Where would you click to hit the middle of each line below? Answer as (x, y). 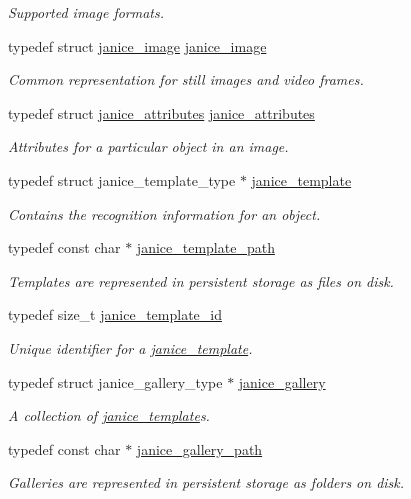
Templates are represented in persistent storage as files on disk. (201, 280)
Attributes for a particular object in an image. (148, 146)
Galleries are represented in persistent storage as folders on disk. (206, 482)
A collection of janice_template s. (109, 415)
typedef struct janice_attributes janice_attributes (161, 112)
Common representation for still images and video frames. (186, 79)
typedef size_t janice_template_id (115, 314)
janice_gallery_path (199, 448)
